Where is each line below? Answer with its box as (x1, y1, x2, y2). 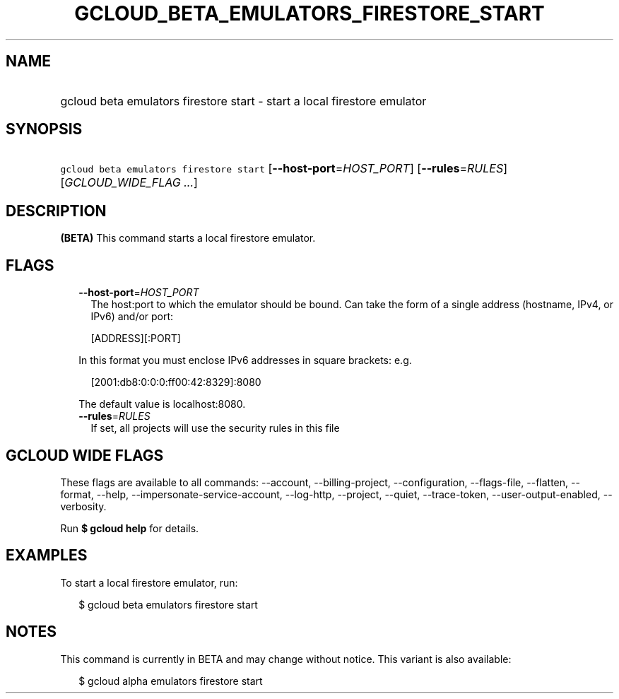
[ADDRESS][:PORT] (90, 332, 181, 345)
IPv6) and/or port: (90, 310, 174, 323)
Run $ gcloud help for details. (60, 522, 199, 534)
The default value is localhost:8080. (78, 398, 246, 411)
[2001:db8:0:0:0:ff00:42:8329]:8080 (90, 376, 261, 389)
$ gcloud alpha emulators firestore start (78, 674, 263, 687)
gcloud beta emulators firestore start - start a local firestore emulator (60, 93, 427, 108)
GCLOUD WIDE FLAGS (6, 446, 164, 464)
